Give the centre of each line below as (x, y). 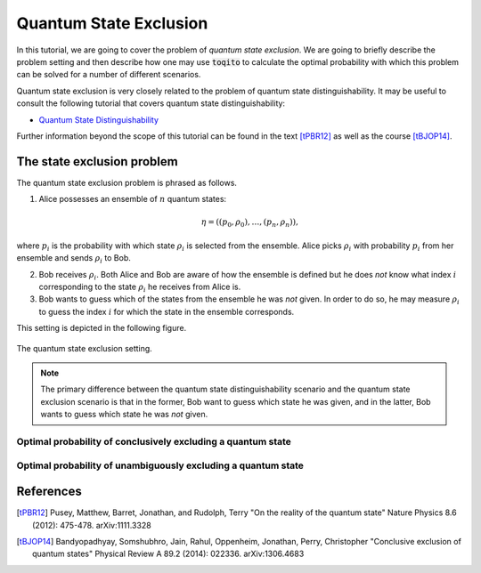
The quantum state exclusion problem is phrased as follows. (127, 182)
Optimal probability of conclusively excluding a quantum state (154, 441)
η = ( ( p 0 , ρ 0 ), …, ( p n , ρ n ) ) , (249, 223)
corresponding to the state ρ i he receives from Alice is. (140, 287)
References (49, 492)
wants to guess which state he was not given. (124, 415)
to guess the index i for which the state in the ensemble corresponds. (167, 311)
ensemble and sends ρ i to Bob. (73, 259)
